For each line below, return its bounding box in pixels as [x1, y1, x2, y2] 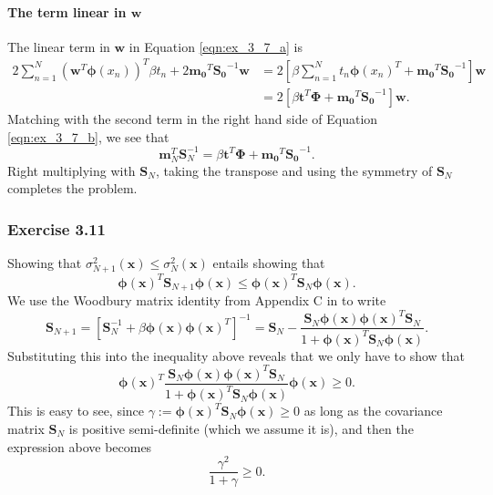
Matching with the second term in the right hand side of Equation [7, 108, 378, 128]
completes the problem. [7, 179, 138, 198]
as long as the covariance [303, 401, 443, 420]
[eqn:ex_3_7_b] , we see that [7, 127, 169, 146]
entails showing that [212, 253, 325, 273]
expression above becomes [7, 437, 152, 456]
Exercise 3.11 [7, 217, 107, 240]
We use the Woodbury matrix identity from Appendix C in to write [7, 291, 386, 310]
